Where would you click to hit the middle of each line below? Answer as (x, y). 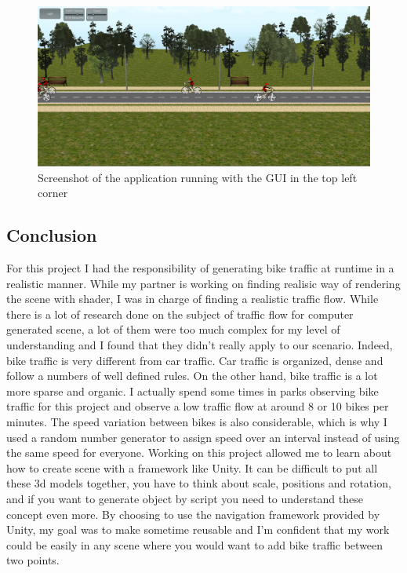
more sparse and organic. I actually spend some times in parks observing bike (193, 391)
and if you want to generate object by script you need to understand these (185, 499)
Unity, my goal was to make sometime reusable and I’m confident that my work (198, 529)
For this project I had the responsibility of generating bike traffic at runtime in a (200, 268)
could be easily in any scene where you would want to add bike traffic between (195, 544)
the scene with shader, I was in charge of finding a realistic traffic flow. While (193, 299)
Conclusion (52, 235)
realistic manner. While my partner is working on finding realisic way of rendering (203, 283)
